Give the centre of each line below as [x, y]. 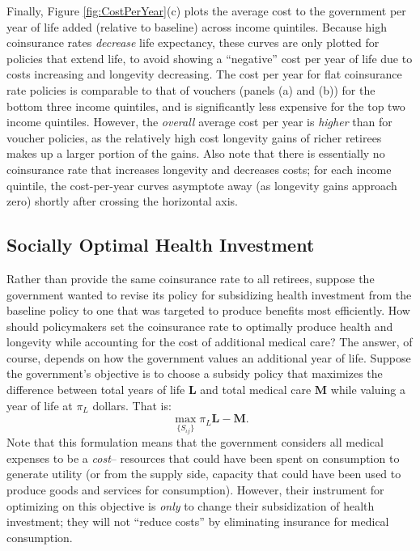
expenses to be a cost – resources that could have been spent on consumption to [203, 458]
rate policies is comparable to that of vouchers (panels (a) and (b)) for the [191, 89]
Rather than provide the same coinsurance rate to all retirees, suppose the [191, 278]
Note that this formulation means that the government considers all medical [195, 442]
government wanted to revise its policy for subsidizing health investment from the [209, 294]
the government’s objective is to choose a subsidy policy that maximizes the [195, 373]
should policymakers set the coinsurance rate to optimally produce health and [200, 326]
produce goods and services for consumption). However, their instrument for [195, 489]
